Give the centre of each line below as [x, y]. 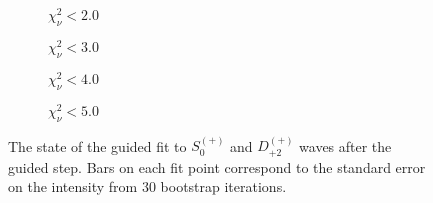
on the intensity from [73, 186]
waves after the [345, 145]
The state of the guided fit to [97, 145]
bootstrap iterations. [223, 186]
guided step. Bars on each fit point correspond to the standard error [217, 166]
